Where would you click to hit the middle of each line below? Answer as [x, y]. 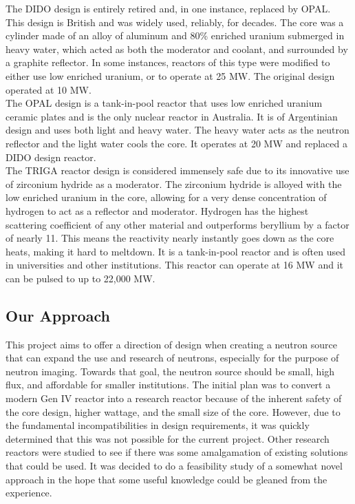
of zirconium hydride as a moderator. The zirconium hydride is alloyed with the [174, 183]
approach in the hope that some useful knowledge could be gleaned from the [166, 479]
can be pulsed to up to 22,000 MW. [80, 278]
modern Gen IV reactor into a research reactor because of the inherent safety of [174, 398]
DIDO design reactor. [51, 157]
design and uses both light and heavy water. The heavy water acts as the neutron [177, 130]
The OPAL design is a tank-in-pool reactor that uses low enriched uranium [164, 103]
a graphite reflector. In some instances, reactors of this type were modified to [168, 62]
